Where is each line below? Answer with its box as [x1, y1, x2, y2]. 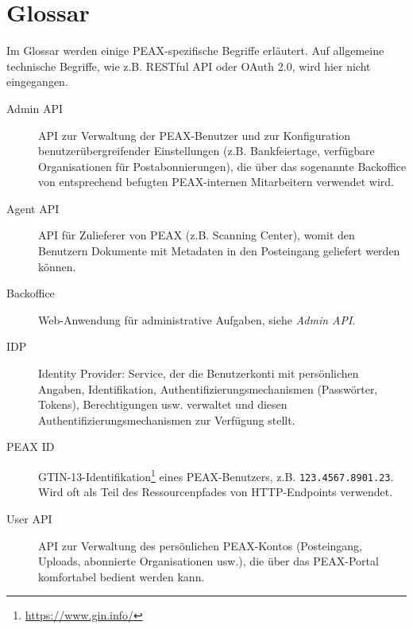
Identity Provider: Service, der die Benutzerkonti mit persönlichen [38, 365, 359, 382]
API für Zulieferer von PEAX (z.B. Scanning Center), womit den [38, 227, 355, 243]
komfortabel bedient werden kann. [38, 568, 205, 584]
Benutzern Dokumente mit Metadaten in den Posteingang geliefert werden [38, 243, 400, 259]
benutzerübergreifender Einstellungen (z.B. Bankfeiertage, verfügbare [38, 142, 375, 159]
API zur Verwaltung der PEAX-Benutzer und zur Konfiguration [38, 126, 351, 143]
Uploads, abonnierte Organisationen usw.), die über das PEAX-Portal [38, 553, 379, 569]
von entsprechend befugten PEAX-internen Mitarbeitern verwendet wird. [38, 173, 394, 190]
